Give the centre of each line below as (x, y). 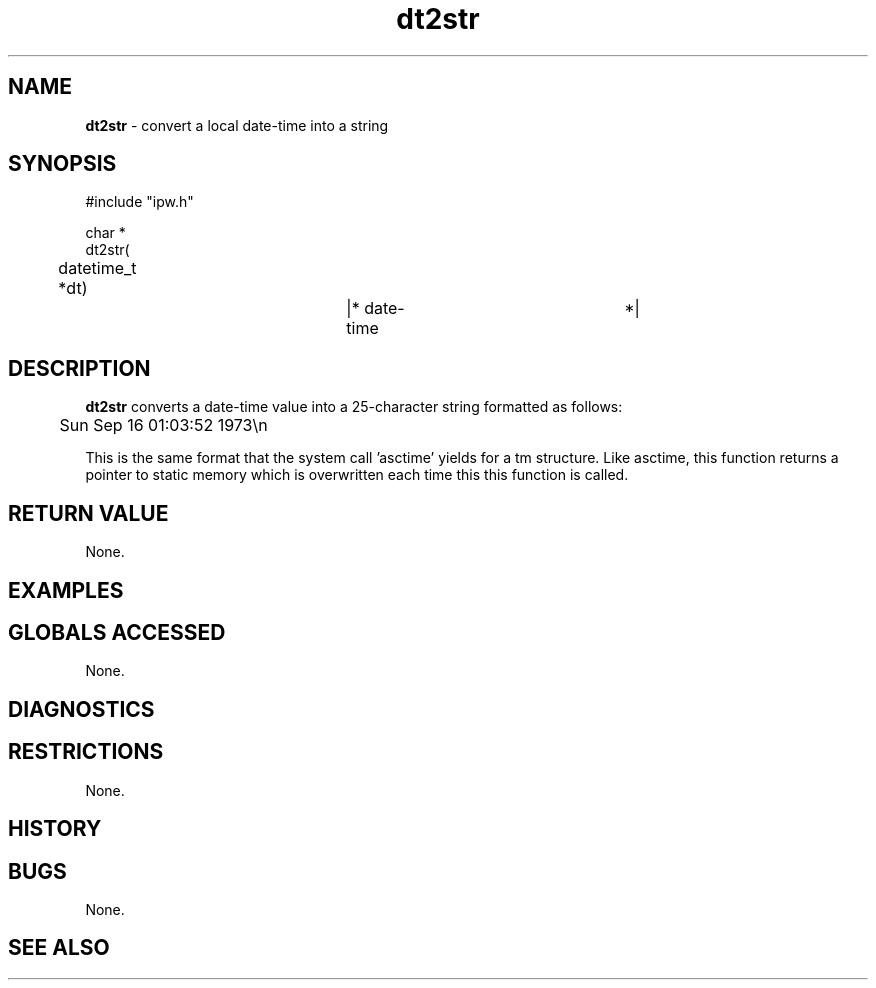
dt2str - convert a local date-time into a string (237, 125)
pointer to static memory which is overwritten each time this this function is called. (357, 475)
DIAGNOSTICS (81, 709)
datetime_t (97, 268)
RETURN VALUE (88, 513)
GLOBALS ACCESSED (117, 632)
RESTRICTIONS (86, 752)
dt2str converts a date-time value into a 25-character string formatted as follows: (354, 407)
